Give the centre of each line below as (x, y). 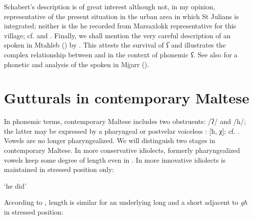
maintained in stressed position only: (59, 169)
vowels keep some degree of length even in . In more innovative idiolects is (115, 159)
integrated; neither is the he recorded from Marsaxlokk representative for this (120, 26)
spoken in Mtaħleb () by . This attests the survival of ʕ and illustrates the (115, 45)
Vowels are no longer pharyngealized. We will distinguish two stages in (110, 140)
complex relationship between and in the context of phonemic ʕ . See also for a (121, 54)
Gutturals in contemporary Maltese (127, 98)
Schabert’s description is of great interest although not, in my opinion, (110, 6)
